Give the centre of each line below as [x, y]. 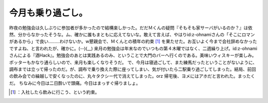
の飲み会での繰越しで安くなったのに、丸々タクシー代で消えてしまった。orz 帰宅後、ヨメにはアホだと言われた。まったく [132, 76]
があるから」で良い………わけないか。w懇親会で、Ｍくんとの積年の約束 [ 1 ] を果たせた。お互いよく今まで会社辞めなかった [133, 42]
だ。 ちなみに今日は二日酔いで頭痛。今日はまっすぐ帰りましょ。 [75, 83]
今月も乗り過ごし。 [48, 13]
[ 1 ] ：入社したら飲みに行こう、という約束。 [55, 92]
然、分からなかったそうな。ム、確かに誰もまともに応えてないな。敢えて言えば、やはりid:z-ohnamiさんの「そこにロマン [132, 34]
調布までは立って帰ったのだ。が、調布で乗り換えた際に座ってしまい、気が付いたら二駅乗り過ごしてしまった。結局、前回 [133, 69]
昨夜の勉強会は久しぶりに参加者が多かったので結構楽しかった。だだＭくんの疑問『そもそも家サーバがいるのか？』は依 [131, 28]
